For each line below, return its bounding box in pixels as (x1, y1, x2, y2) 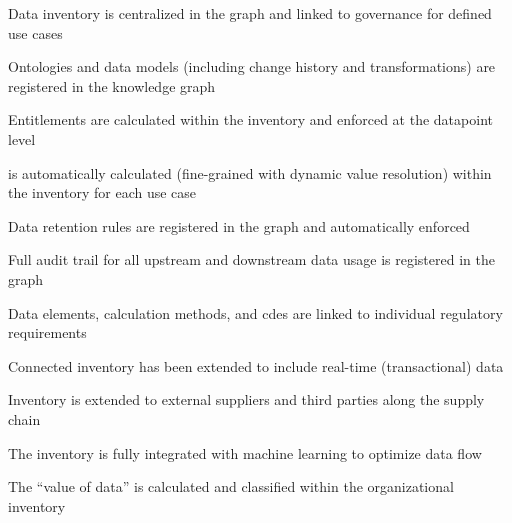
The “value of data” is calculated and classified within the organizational (8, 476, 454, 497)
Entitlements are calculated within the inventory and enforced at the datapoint (8, 109, 493, 130)
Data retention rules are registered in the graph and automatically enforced (8, 215, 470, 236)
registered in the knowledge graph (8, 75, 216, 96)
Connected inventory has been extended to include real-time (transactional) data (8, 355, 504, 376)
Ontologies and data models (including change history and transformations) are (8, 56, 496, 77)
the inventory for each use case (8, 182, 197, 203)
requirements (8, 322, 87, 343)
